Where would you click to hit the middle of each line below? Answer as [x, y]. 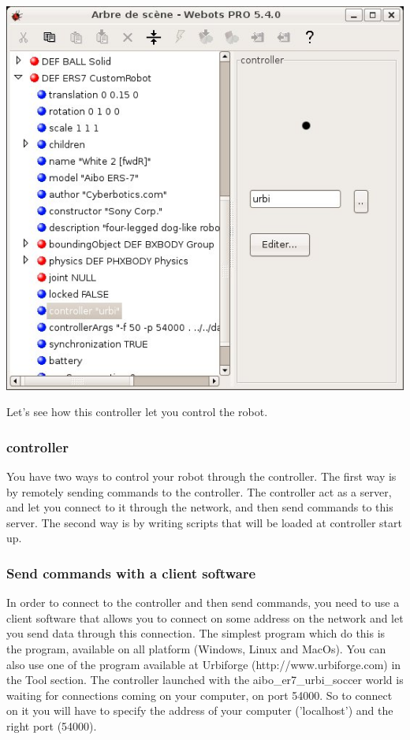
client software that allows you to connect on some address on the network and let [205, 617]
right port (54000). [52, 725]
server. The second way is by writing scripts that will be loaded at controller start [204, 522]
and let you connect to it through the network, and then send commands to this [200, 507]
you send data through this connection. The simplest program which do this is [196, 633]
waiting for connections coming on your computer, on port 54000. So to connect [199, 695]
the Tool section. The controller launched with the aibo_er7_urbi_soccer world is [205, 680]
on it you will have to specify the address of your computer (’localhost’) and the [200, 710]
